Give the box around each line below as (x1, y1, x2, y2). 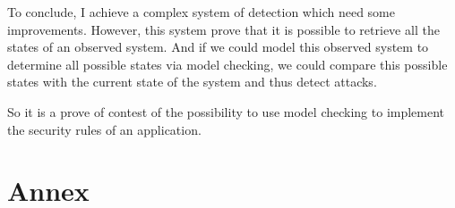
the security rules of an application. (7, 120, 202, 138)
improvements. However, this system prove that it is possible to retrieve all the (7, 20, 440, 38)
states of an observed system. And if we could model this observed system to (7, 37, 429, 56)
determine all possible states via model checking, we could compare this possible (7, 54, 448, 73)
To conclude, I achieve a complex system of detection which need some (7, 3, 395, 21)
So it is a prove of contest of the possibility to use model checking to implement (7, 102, 445, 121)
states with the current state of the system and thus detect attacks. (7, 72, 377, 91)
